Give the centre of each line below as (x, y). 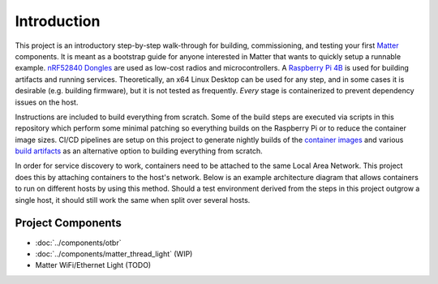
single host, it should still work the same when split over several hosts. (133, 200)
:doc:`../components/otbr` (78, 243)
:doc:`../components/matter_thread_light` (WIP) (114, 254)
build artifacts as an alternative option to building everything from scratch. (139, 151)
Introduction (58, 21)
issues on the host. (47, 102)
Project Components (68, 223)
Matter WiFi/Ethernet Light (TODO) (93, 265)
